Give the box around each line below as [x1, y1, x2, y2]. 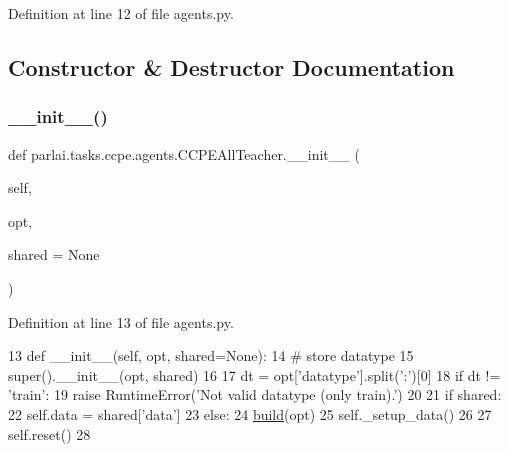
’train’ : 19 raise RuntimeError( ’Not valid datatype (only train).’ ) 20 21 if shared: [8, 384, 502, 405]
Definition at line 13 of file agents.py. [8, 311, 234, 332]
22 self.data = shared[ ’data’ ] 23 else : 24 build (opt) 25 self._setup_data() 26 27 [8, 403, 492, 424]
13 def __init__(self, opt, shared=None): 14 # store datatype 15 [8, 345, 414, 366]
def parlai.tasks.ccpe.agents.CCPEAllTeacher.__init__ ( [8, 143, 360, 164]
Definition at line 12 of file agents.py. [8, 3, 234, 23]
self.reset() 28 [8, 423, 91, 444]
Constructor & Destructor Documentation [8, 51, 455, 82]
